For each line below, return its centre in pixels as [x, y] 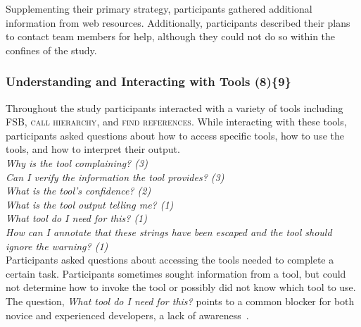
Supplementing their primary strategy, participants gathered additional [159, 8]
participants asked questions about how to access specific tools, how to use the [175, 135]
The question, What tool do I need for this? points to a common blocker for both [180, 301]
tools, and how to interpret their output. [93, 149]
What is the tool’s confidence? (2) [78, 191]
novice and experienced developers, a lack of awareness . [127, 315]
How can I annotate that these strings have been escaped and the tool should [169, 232]
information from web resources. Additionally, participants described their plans [178, 22]
